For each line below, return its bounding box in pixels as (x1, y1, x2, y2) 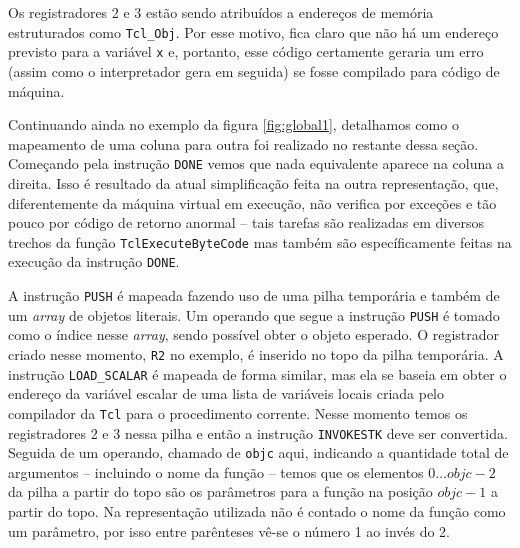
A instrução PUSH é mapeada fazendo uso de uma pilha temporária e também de (8, 285, 500, 306)
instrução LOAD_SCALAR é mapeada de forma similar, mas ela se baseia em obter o (8, 363, 507, 384)
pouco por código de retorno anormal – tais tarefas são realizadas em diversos (8, 212, 484, 233)
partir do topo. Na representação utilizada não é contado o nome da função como (8, 501, 506, 521)
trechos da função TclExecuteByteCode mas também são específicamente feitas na (8, 231, 512, 252)
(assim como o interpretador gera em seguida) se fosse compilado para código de (8, 60, 500, 81)
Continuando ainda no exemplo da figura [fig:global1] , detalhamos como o (8, 114, 459, 135)
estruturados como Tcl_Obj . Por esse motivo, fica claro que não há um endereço (8, 21, 499, 42)
